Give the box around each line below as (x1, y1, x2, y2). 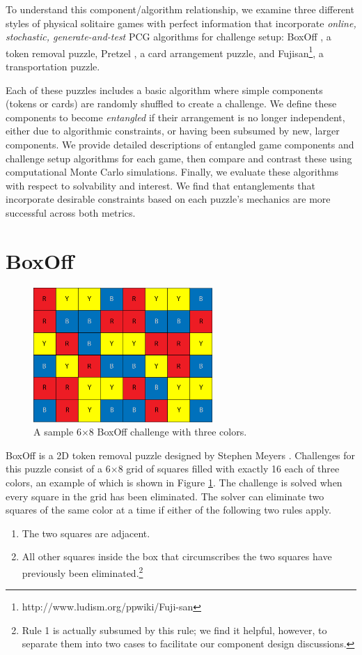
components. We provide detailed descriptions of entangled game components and (6, 137, 354, 151)
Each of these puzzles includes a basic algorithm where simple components (6, 82, 323, 97)
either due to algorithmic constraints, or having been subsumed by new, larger (6, 123, 340, 138)
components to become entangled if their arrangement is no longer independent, (6, 109, 345, 124)
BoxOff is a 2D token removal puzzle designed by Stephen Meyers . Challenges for (6, 447, 356, 462)
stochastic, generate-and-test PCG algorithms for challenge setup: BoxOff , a (6, 29, 331, 44)
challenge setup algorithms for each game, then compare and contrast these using (6, 151, 352, 165)
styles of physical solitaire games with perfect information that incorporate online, (6, 15, 356, 30)
